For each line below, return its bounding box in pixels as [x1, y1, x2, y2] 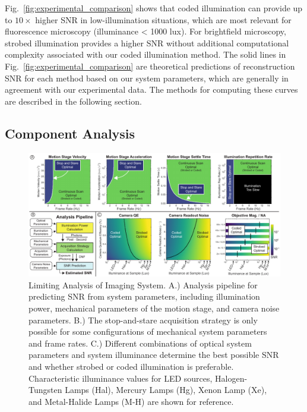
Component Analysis [5, 124, 135, 142]
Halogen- [215, 372, 248, 384]
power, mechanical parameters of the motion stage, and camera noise [29, 302, 280, 314]
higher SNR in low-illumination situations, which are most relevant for [35, 13, 292, 26]
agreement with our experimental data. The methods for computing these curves [5, 83, 298, 96]
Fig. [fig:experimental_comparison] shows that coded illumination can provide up [5, 2, 303, 14]
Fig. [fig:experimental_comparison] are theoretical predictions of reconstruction [5, 59, 295, 72]
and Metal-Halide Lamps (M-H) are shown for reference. [29, 395, 234, 407]
